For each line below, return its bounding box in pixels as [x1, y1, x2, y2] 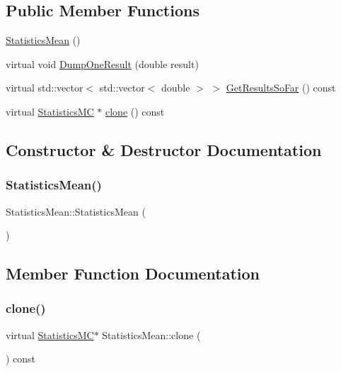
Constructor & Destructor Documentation [6, 138, 322, 160]
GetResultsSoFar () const [226, 80, 336, 95]
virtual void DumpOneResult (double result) [6, 56, 199, 71]
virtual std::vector [6, 80, 83, 95]
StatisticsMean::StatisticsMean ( [6, 204, 146, 218]
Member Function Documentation [6, 262, 260, 284]
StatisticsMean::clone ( [102, 327, 201, 342]
